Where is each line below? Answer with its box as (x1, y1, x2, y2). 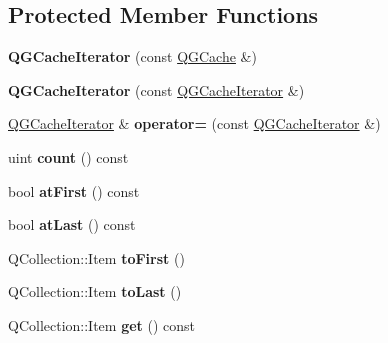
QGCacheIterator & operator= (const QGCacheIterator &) (8, 113, 381, 134)
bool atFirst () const (8, 180, 140, 201)
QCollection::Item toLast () (8, 281, 182, 302)
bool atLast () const (8, 214, 136, 235)
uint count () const (8, 146, 129, 167)
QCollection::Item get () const (8, 314, 196, 335)
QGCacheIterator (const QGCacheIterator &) (8, 79, 305, 100)
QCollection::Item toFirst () (8, 247, 185, 268)
